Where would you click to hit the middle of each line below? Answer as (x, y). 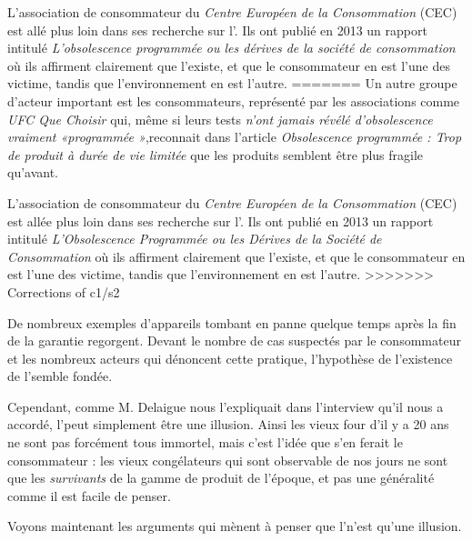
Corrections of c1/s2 (64, 291)
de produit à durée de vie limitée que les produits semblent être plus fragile (216, 154)
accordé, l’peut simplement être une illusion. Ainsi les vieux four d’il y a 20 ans (228, 424)
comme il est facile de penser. (89, 495)
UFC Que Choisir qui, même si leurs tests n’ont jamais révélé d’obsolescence (220, 119)
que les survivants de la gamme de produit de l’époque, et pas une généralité (221, 478)
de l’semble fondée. (60, 376)
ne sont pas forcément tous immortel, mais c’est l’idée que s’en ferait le (205, 442)
